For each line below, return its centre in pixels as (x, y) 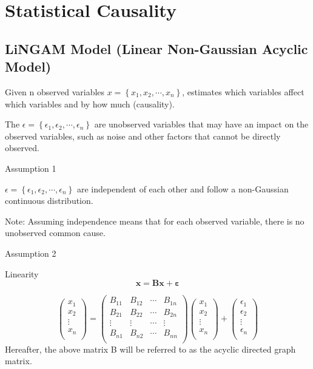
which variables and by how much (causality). (90, 103)
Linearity (22, 273)
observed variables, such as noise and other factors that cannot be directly (143, 136)
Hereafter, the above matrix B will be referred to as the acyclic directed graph (150, 349)
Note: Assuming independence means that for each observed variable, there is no (155, 221)
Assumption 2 (31, 253)
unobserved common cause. (55, 233)
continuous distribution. (49, 201)
